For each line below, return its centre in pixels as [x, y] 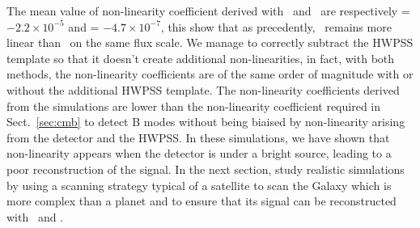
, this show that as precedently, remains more [276, 26]
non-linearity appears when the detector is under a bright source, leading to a [199, 153]
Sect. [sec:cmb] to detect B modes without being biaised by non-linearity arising [206, 122]
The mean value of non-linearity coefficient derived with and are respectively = [208, 11]
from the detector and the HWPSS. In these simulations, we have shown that [198, 137]
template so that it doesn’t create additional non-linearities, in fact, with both [201, 58]
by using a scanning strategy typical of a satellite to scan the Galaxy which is [199, 185]
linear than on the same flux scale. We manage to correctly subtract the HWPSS [210, 42]
